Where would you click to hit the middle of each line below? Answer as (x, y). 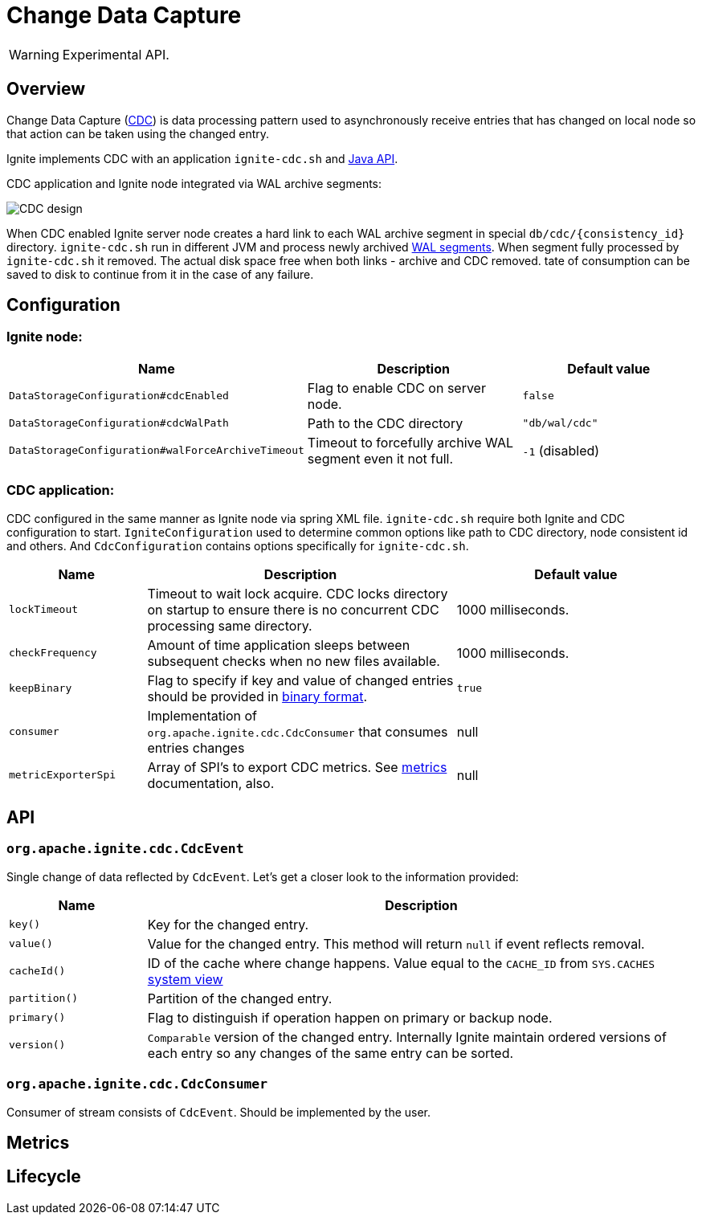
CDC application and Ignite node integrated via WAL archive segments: (194, 183)
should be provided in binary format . (257, 696)
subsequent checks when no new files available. (294, 661)
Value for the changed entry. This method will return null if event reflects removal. (396, 943)
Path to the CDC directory (385, 423)
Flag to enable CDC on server (396, 388)
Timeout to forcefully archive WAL (410, 442)
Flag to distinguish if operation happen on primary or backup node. (350, 1017)
